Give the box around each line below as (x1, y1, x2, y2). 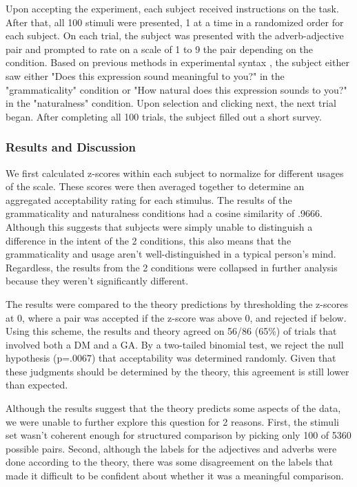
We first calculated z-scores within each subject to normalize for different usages (6, 165, 344, 180)
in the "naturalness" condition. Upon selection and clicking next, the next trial (6, 96, 336, 110)
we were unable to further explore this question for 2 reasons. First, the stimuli (6, 414, 339, 428)
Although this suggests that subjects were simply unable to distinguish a (6, 219, 313, 234)
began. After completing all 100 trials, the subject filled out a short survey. (6, 109, 322, 123)
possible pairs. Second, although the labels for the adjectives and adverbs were (6, 441, 337, 455)
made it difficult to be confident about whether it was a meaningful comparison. (6, 468, 344, 483)
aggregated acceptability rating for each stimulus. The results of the (6, 192, 292, 207)
